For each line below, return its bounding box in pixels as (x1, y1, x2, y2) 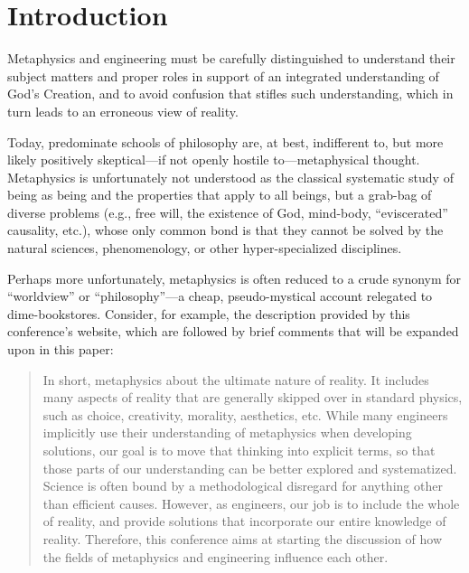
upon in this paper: (7, 340, 114, 359)
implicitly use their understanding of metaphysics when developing (42, 423, 412, 442)
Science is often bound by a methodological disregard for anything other (42, 476, 443, 495)
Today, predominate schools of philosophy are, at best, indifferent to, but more (7, 132, 444, 151)
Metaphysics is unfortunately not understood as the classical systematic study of (7, 167, 454, 186)
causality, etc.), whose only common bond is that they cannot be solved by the (7, 221, 444, 240)
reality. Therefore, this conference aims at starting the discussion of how (42, 529, 443, 548)
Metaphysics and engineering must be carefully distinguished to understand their (7, 49, 455, 68)
